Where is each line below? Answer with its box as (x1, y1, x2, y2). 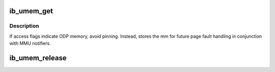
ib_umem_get (9, 7, 53, 15)
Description (9, 22, 39, 30)
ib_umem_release (9, 54, 67, 62)
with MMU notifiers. (9, 40, 51, 46)
